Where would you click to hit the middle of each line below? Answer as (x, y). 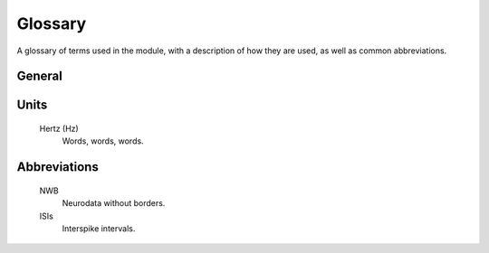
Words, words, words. (103, 141)
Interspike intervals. (99, 228)
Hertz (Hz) (59, 128)
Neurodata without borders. (114, 203)
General (40, 76)
